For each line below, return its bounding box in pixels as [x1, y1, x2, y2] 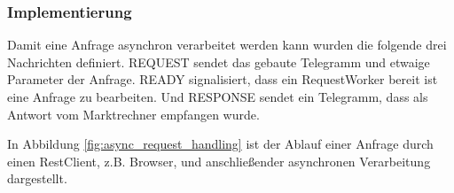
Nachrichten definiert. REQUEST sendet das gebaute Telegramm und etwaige [7, 52, 430, 71]
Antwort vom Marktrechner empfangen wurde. [7, 104, 260, 123]
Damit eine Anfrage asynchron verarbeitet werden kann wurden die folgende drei [7, 35, 447, 54]
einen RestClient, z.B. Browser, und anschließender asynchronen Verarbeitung [7, 151, 431, 170]
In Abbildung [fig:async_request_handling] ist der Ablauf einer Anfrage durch [7, 135, 434, 153]
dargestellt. [7, 169, 67, 188]
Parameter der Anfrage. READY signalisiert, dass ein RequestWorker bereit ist [7, 70, 438, 89]
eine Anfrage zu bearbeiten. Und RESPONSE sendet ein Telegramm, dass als [7, 88, 428, 105]
